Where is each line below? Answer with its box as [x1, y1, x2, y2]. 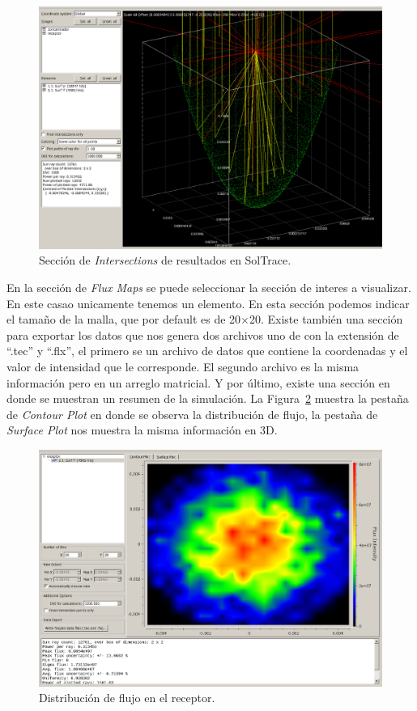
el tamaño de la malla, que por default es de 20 [6, 311, 241, 328]
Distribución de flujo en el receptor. [39, 689, 215, 706]
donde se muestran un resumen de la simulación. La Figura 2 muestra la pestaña [6, 390, 409, 407]
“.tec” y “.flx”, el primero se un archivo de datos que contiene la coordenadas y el [6, 342, 408, 359]
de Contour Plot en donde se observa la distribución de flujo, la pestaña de [6, 405, 378, 422]
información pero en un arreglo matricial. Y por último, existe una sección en [6, 374, 390, 391]
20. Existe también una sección [249, 311, 403, 328]
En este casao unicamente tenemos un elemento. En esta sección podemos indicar [6, 294, 410, 311]
